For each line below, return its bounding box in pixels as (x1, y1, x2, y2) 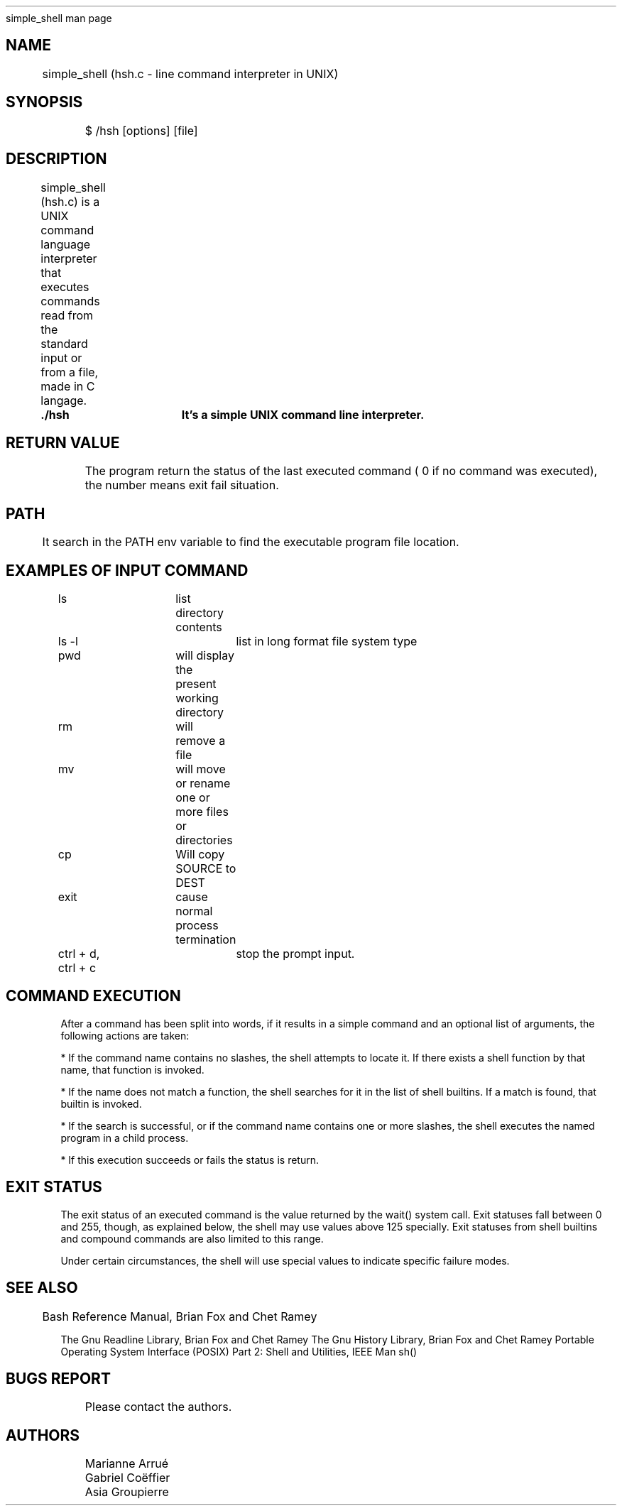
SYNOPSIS (6, 93, 83, 111)
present (175, 677, 217, 692)
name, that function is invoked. (60, 1063, 204, 1076)
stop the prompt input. (236, 947, 355, 961)
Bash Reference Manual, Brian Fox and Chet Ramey (42, 1309, 317, 1324)
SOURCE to (175, 861, 236, 876)
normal (175, 904, 213, 919)
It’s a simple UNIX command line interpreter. (181, 407, 425, 422)
